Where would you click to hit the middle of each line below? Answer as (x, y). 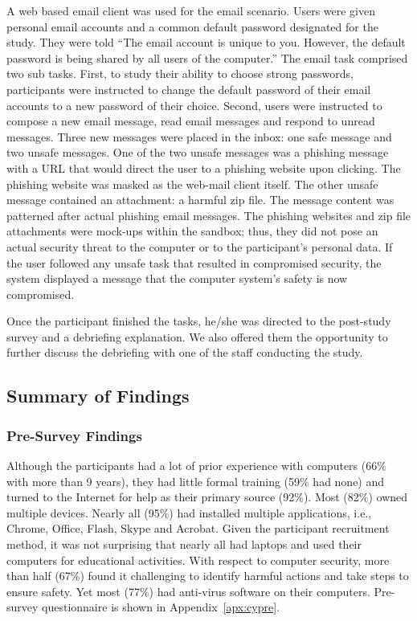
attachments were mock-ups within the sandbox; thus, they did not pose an (192, 231)
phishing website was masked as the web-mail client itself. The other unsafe (192, 184)
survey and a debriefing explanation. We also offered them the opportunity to (197, 336)
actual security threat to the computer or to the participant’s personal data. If (200, 246)
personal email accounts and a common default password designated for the (192, 26)
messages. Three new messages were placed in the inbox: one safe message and (199, 136)
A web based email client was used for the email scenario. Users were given (191, 10)
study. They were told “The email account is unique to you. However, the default (206, 42)
